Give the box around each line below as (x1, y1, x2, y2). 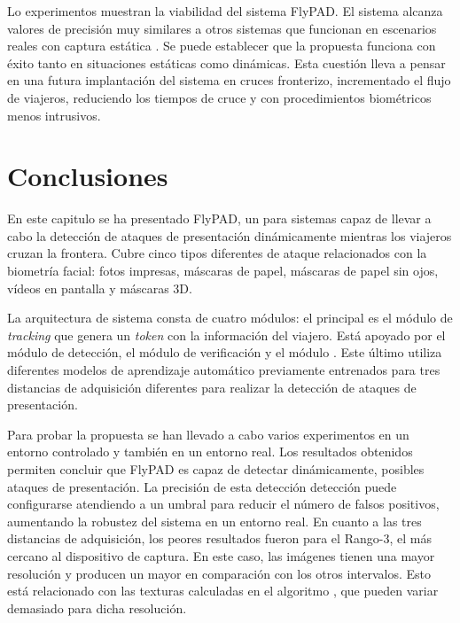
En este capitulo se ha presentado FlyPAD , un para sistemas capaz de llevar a (7, 209, 432, 228)
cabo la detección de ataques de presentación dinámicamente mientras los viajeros (7, 226, 452, 245)
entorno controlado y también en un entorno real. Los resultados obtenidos (7, 442, 413, 461)
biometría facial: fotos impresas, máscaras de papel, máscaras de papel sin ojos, (7, 261, 439, 280)
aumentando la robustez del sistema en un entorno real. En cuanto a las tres (7, 511, 422, 530)
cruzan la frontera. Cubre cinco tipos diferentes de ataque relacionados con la (7, 244, 427, 262)
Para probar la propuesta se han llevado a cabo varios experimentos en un (7, 424, 409, 443)
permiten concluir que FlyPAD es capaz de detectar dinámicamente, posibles (7, 460, 425, 478)
